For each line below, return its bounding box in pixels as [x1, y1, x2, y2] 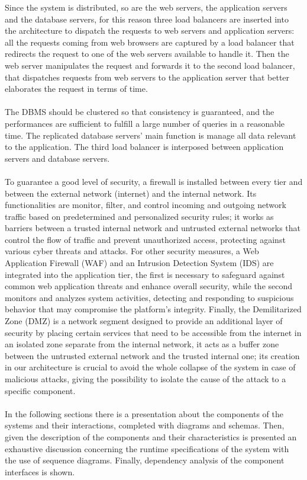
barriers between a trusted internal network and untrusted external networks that [5, 222, 301, 234]
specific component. [5, 384, 76, 396]
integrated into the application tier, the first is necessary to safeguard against [5, 268, 285, 280]
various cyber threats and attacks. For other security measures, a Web [5, 245, 259, 257]
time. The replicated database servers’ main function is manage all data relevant [5, 129, 296, 141]
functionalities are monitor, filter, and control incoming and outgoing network [5, 199, 286, 211]
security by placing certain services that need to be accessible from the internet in [5, 326, 302, 338]
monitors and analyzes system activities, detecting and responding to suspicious [5, 291, 294, 303]
